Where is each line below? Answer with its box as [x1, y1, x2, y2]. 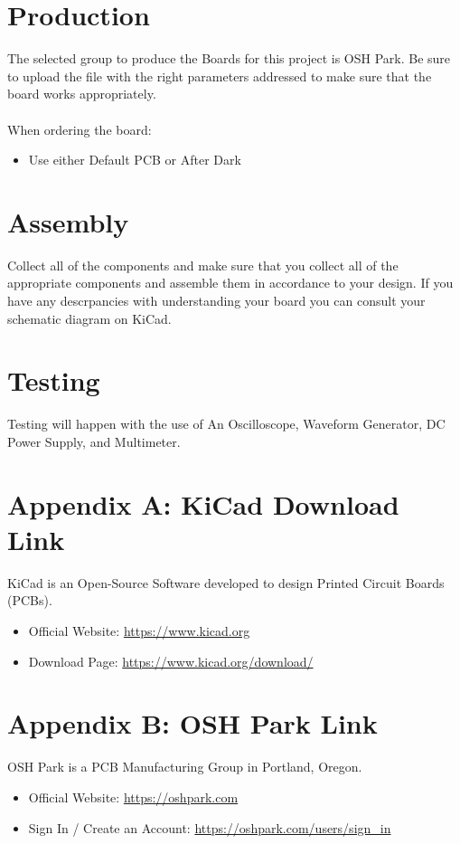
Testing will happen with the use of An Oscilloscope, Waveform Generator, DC [7, 414, 446, 433]
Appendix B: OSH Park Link [7, 705, 378, 742]
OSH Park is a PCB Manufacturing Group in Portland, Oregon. [7, 757, 362, 776]
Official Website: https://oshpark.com [28, 787, 239, 806]
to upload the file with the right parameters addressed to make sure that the [7, 66, 432, 85]
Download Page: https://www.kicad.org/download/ [28, 651, 314, 670]
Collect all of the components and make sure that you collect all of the [7, 255, 399, 274]
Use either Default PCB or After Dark [28, 150, 241, 169]
